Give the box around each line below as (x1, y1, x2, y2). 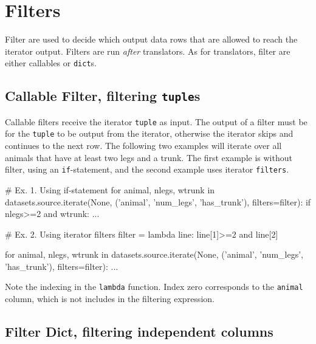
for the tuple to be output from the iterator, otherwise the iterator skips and (5, 127, 294, 140)
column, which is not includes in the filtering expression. (5, 292, 215, 305)
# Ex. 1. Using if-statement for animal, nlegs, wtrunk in (5, 183, 215, 196)
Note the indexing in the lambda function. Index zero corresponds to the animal (5, 280, 303, 293)
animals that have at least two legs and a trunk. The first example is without (5, 151, 292, 163)
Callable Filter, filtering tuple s (5, 86, 201, 105)
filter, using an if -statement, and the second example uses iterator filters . (5, 163, 289, 176)
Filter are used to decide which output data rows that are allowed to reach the (5, 33, 298, 46)
